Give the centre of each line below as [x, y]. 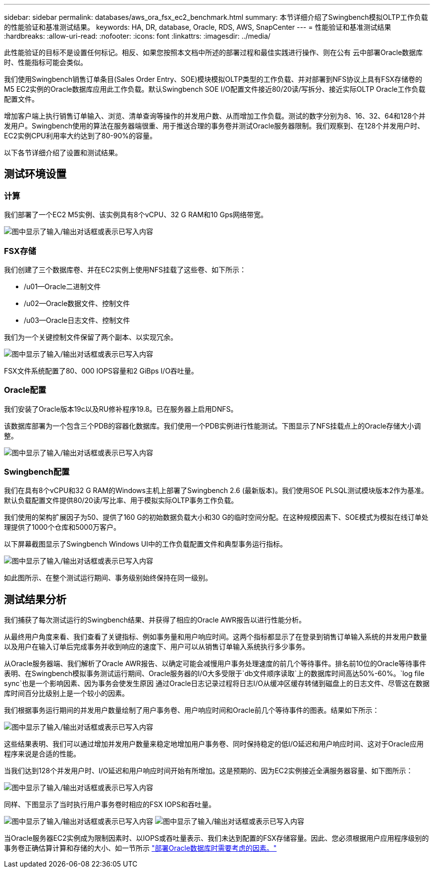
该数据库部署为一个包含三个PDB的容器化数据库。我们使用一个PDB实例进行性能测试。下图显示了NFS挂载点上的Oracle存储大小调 [213, 426]
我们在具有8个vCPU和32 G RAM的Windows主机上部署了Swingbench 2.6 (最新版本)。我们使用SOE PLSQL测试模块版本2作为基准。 [216, 491]
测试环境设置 [35, 174]
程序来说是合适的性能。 [42, 754]
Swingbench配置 [37, 472]
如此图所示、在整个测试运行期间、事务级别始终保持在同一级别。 [108, 578]
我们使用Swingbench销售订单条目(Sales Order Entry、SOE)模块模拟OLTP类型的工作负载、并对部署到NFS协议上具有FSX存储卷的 [213, 79]
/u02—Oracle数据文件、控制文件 [77, 303]
